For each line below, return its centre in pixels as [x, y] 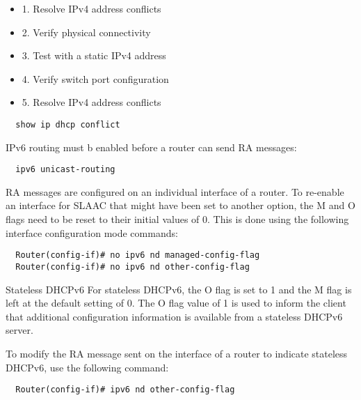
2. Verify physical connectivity [86, 32]
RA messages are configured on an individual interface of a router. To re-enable [175, 191]
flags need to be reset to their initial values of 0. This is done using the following [177, 219]
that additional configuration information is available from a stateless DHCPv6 [174, 316]
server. [19, 330]
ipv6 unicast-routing [65, 170]
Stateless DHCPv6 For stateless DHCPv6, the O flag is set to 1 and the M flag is [179, 289]
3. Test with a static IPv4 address [94, 55]
